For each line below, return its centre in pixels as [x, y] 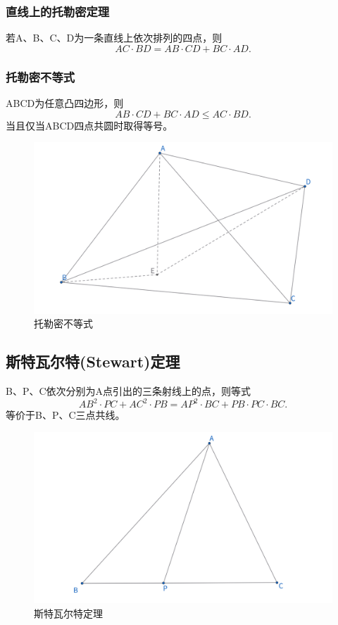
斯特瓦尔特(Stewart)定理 [93, 361]
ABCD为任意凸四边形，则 [65, 103]
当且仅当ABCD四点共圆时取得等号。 [89, 125]
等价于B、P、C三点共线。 [65, 415]
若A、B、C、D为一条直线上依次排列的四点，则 [114, 38]
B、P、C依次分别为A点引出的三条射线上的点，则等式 [129, 391]
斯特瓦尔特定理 [68, 613]
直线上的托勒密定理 [58, 11]
